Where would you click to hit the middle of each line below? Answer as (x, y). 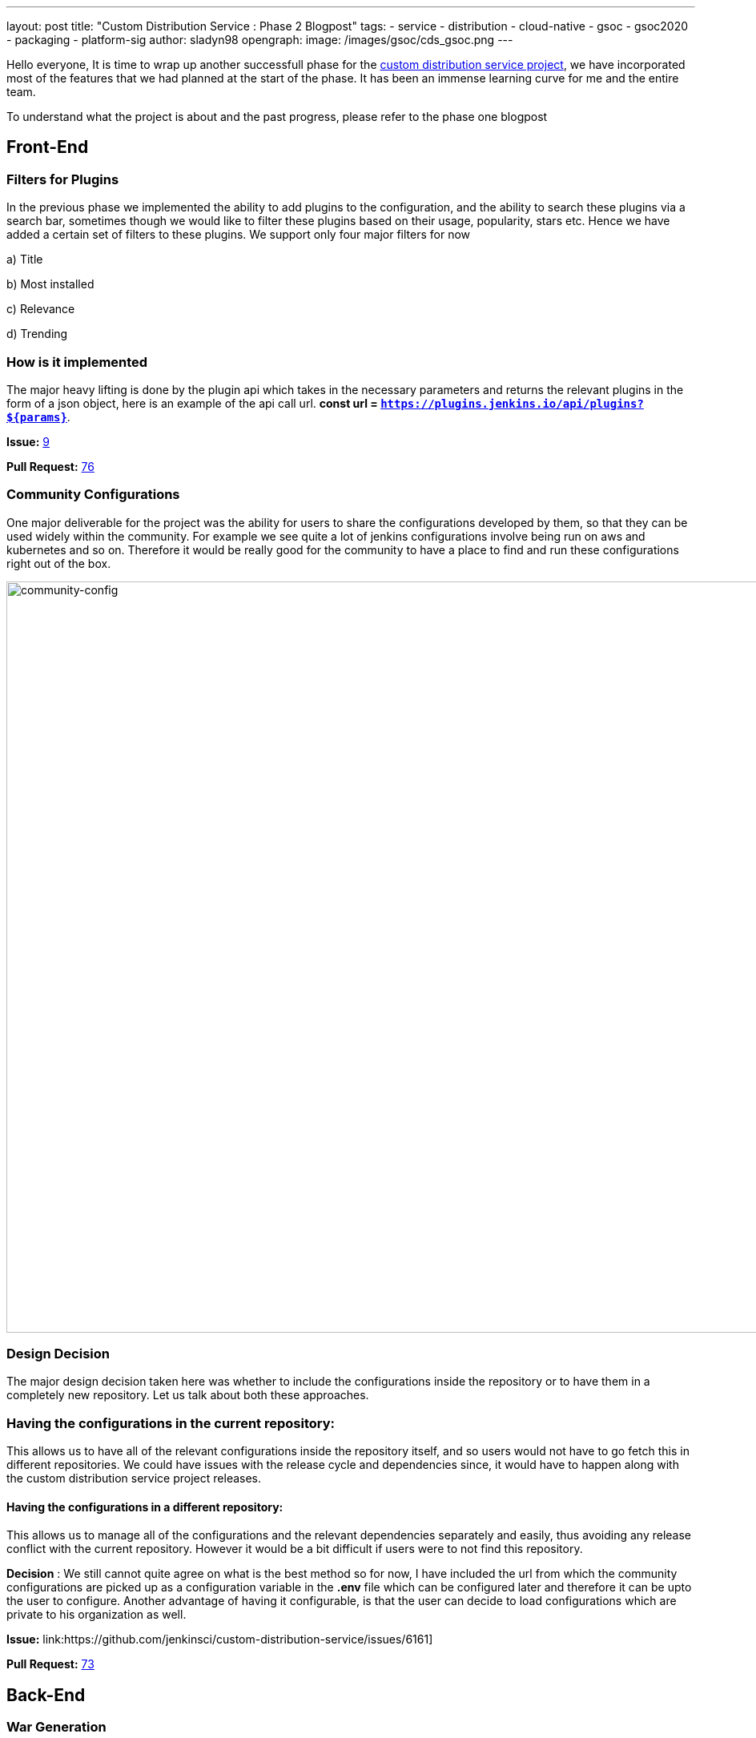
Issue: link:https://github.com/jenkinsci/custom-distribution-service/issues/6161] (220, 1639)
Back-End (46, 1695)
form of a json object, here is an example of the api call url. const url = (192, 403)
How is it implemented (77, 362)
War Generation (56, 1727)
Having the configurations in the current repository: (171, 1423)
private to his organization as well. (97, 1615)
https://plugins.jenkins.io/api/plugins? (512, 403)
